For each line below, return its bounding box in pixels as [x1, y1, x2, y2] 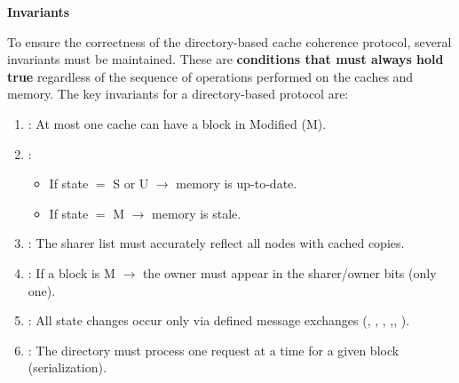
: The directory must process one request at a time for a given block [28, 340, 400, 359]
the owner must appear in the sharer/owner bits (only [142, 263, 437, 282]
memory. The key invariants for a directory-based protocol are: [7, 84, 349, 103]
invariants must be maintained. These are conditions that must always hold [7, 50, 444, 68]
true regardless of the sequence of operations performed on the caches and [7, 67, 414, 85]
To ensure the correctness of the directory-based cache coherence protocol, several [7, 32, 452, 51]
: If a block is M [28, 263, 115, 282]
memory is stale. [152, 203, 241, 222]
